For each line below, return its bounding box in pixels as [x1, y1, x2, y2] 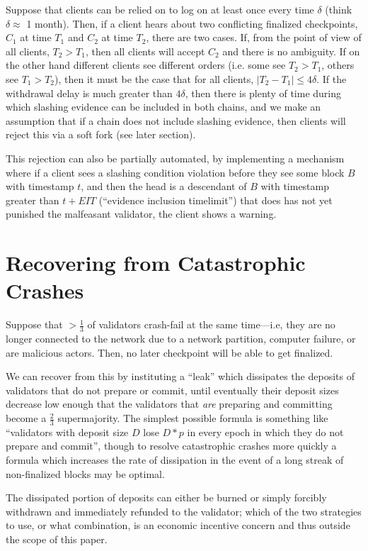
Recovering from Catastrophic [6, 248, 306, 277]
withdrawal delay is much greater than [6, 85, 173, 100]
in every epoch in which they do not [187, 424, 344, 439]
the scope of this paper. [6, 532, 108, 546]
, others [321, 57, 355, 72]
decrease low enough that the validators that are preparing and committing [6, 396, 333, 411]
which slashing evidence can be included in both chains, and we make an [6, 99, 321, 114]
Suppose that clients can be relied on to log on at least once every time [6, 2, 314, 16]
